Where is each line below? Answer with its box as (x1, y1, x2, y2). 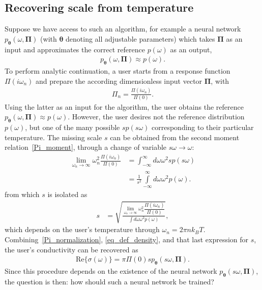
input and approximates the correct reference (5, 44, 145, 54)
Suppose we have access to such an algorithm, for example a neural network (5, 23, 241, 34)
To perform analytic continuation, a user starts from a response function (5, 66, 230, 76)
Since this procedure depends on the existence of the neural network (5, 266, 217, 276)
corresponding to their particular (152, 122, 254, 133)
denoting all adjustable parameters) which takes (66, 33, 215, 44)
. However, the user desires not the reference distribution (68, 111, 245, 122)
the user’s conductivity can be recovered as (5, 244, 138, 254)
